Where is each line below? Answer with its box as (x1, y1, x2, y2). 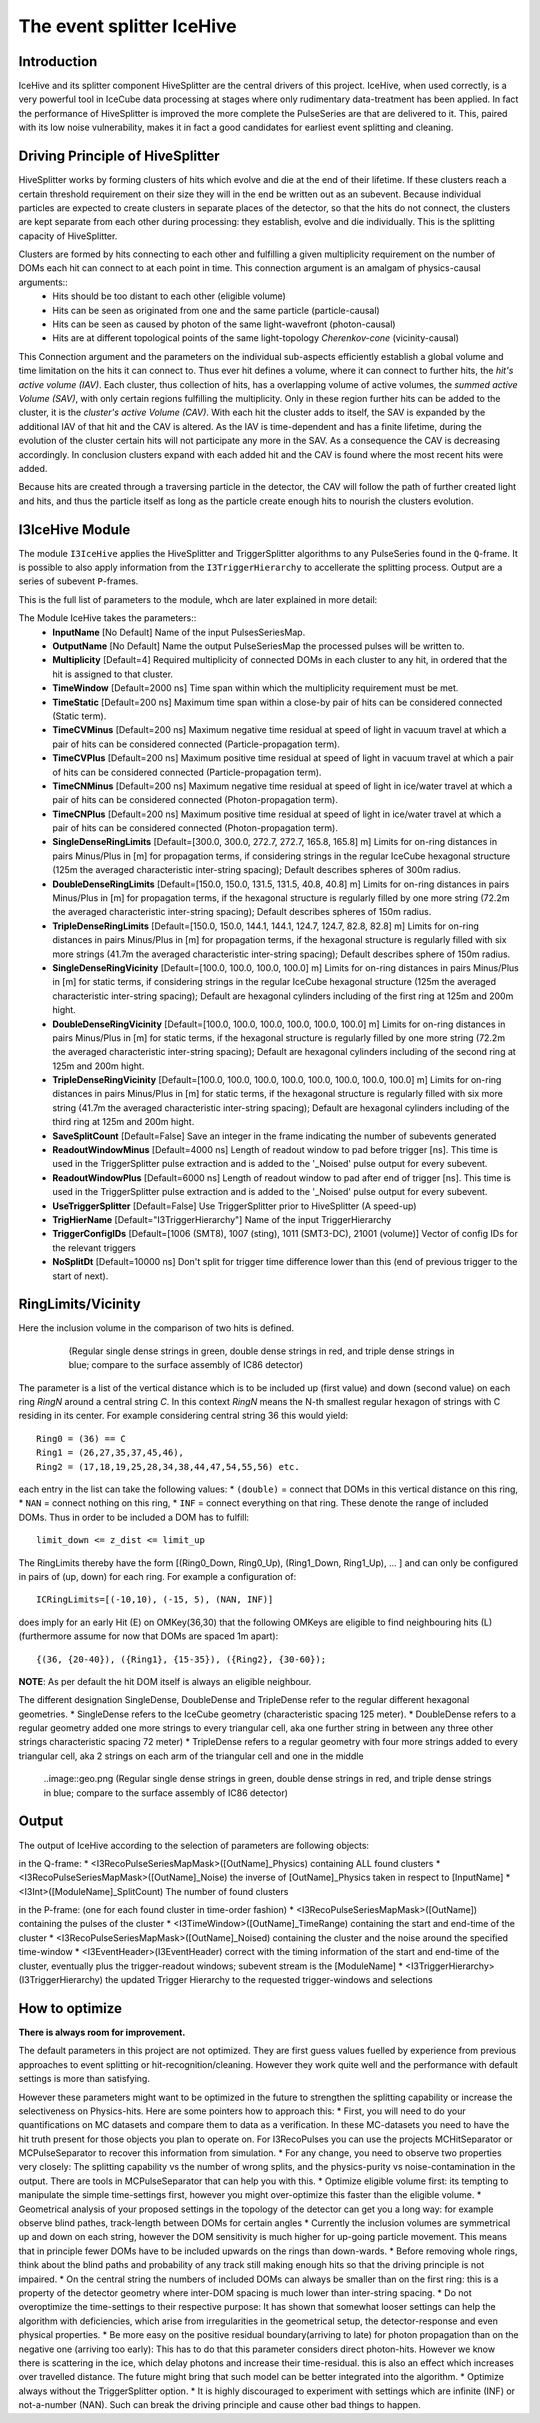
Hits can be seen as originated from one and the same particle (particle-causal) (52, 304, 380, 316)
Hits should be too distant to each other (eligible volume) (52, 290, 287, 302)
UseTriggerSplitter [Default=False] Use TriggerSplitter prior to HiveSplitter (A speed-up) (52, 1200, 417, 1212)
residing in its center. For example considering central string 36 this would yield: (18, 1410, 349, 1422)
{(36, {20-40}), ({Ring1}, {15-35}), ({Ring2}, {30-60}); (36, 1653, 327, 1665)
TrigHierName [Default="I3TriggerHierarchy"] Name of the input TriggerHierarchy (52, 1214, 392, 1225)
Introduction (18, 53, 98, 70)
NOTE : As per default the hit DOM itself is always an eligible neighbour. (18, 1675, 312, 1687)
